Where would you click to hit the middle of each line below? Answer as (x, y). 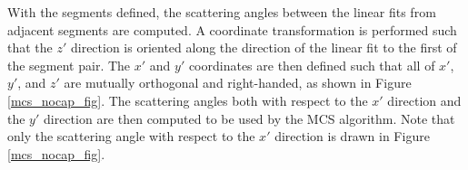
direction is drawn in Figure (352, 136)
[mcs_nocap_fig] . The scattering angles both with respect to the (188, 100)
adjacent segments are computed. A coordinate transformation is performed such (232, 29)
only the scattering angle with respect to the (131, 136)
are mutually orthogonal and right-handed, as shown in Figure (238, 83)
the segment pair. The (69, 65)
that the (30, 47)
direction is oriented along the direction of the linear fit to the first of (264, 47)
